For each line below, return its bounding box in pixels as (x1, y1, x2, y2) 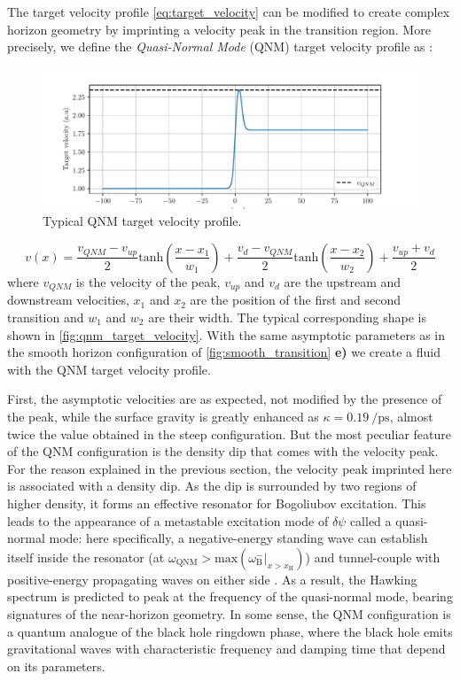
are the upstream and (284, 272, 402, 290)
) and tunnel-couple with (305, 547, 441, 566)
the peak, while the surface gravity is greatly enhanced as (7, 406, 319, 425)
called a (349, 511, 392, 530)
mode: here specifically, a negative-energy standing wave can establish (49, 529, 428, 547)
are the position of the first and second (190, 290, 402, 309)
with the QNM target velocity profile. (7, 360, 211, 378)
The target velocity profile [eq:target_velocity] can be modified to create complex (7, 3, 450, 20)
